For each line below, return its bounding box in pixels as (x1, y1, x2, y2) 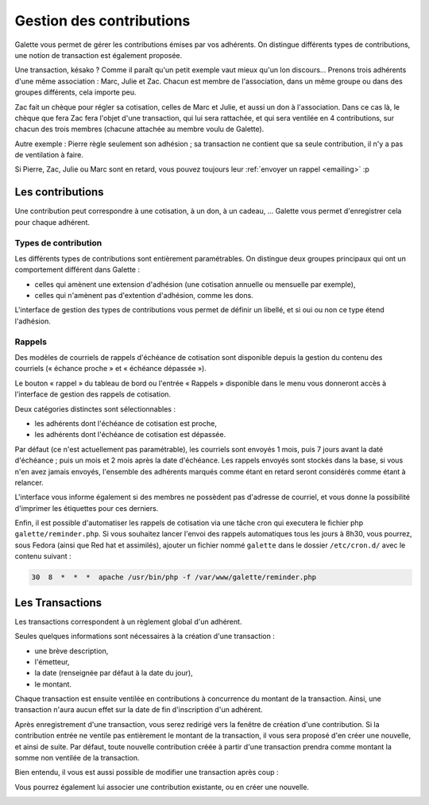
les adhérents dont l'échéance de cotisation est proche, (34, 418, 218, 428)
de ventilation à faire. (14, 150, 83, 160)
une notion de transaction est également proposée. (14, 50, 183, 60)
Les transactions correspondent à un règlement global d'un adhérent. (14, 617, 242, 626)
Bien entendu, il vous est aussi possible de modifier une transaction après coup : (14, 768, 279, 777)
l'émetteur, (34, 656, 70, 667)
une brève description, (34, 646, 109, 656)
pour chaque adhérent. (14, 217, 91, 226)
